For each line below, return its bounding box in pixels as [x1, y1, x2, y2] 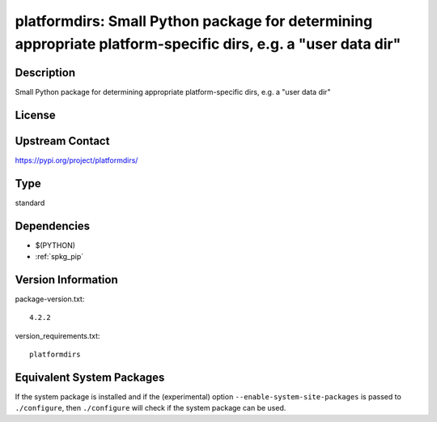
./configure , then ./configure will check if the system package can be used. [15, 403, 286, 413]
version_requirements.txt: [15, 330, 100, 340]
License [15, 108, 56, 121]
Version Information [15, 272, 118, 287]
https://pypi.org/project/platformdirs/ [15, 155, 138, 165]
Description [15, 66, 76, 79]
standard [15, 198, 45, 207]
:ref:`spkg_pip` [35, 251, 84, 261]
